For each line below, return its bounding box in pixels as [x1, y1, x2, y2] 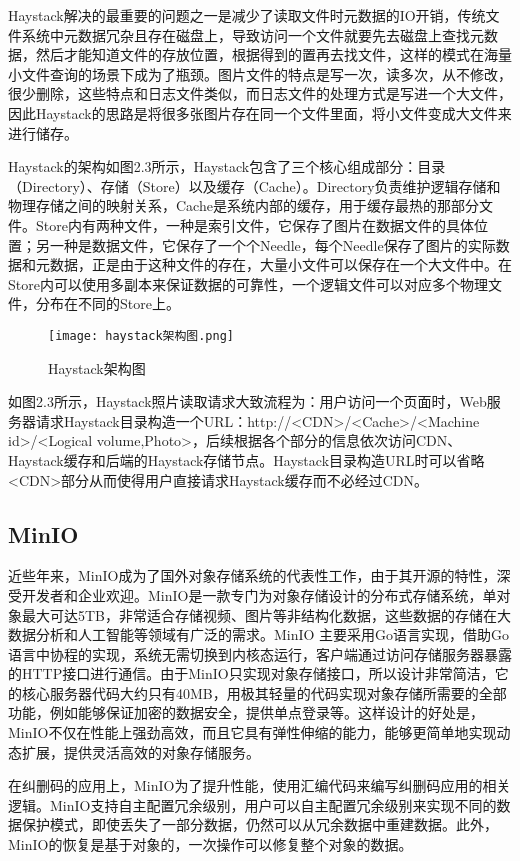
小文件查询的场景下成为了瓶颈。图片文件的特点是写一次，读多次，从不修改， [8, 63, 512, 84]
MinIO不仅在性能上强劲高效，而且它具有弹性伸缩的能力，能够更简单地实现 [8, 722, 497, 743]
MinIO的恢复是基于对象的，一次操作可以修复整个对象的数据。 [8, 834, 413, 855]
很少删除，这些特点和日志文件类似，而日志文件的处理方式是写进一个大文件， [8, 83, 512, 104]
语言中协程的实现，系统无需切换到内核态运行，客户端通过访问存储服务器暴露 [8, 643, 512, 664]
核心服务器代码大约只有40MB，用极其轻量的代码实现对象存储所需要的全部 [21, 682, 507, 703]
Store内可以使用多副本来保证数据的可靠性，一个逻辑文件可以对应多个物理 [8, 273, 488, 294]
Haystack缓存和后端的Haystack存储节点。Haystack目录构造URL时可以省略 [8, 449, 485, 470]
